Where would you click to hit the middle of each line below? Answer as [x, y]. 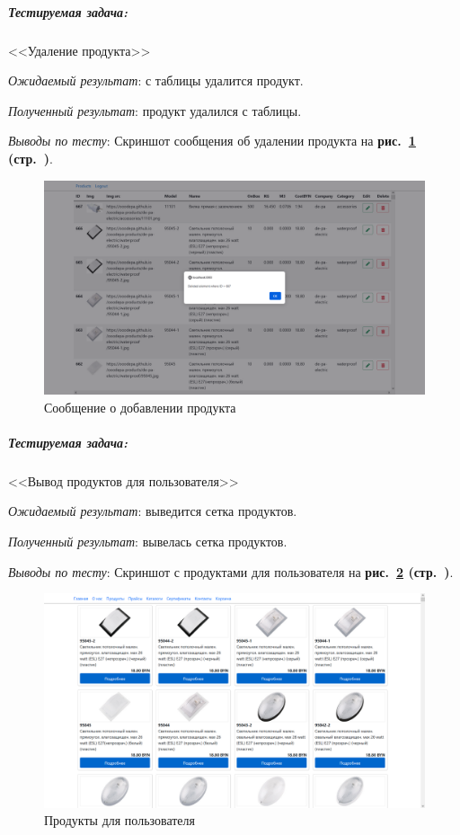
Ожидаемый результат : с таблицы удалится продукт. [156, 80]
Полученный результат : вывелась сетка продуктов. [148, 541]
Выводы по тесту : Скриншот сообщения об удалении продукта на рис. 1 [212, 141]
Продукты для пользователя [120, 820]
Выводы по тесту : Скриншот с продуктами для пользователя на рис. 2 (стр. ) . [231, 571]
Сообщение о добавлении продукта [140, 407]
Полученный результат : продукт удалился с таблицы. [155, 110]
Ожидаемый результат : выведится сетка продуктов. [153, 511]
